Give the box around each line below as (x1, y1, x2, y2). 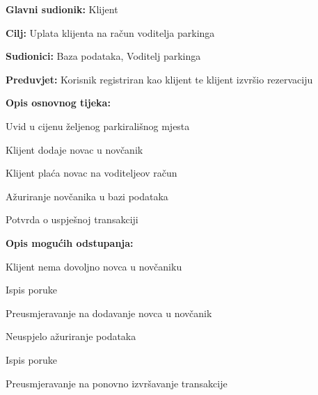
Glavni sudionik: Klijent (6, 2, 118, 16)
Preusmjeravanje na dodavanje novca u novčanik (6, 305, 212, 320)
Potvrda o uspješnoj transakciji (6, 212, 138, 227)
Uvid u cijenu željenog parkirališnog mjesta (6, 118, 190, 133)
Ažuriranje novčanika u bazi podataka (6, 188, 168, 203)
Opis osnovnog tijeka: (6, 95, 111, 110)
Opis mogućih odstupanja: (6, 235, 134, 250)
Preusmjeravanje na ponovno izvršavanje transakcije (6, 376, 228, 390)
